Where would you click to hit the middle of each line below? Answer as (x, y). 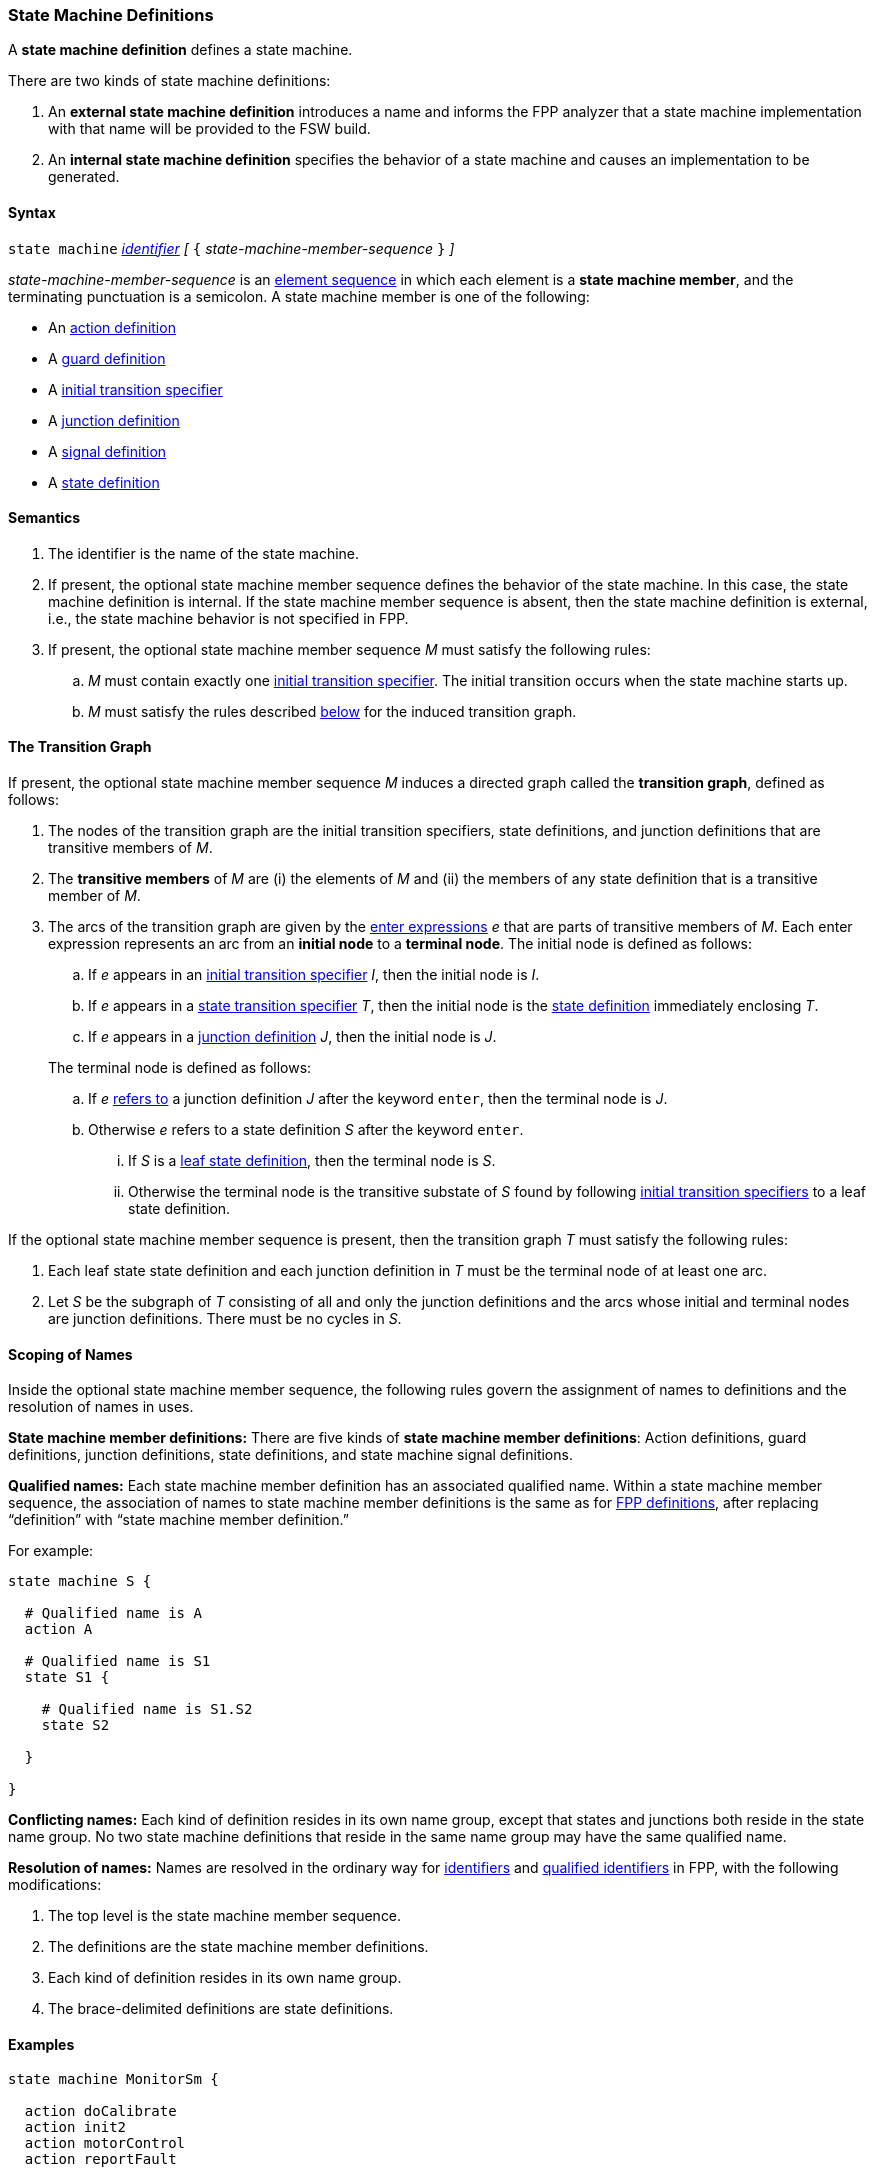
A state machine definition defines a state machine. (180, 50)
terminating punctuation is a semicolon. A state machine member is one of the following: (299, 296)
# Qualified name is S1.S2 (147, 1709)
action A (58, 1629)
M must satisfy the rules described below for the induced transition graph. (332, 711)
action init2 (75, 2127)
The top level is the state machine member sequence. (225, 1916)
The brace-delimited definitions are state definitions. (221, 2009)
